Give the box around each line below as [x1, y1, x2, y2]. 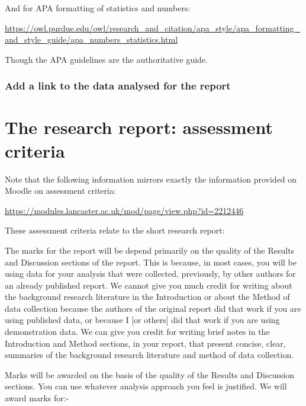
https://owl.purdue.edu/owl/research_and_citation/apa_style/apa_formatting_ [5, 21, 301, 34]
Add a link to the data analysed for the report [5, 78, 231, 93]
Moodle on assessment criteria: [5, 184, 116, 197]
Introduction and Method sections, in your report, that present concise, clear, [5, 337, 286, 349]
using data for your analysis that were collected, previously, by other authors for [5, 267, 296, 280]
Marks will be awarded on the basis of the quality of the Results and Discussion [5, 368, 295, 381]
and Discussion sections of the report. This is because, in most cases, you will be [5, 255, 297, 268]
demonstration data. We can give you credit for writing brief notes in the [5, 325, 270, 338]
